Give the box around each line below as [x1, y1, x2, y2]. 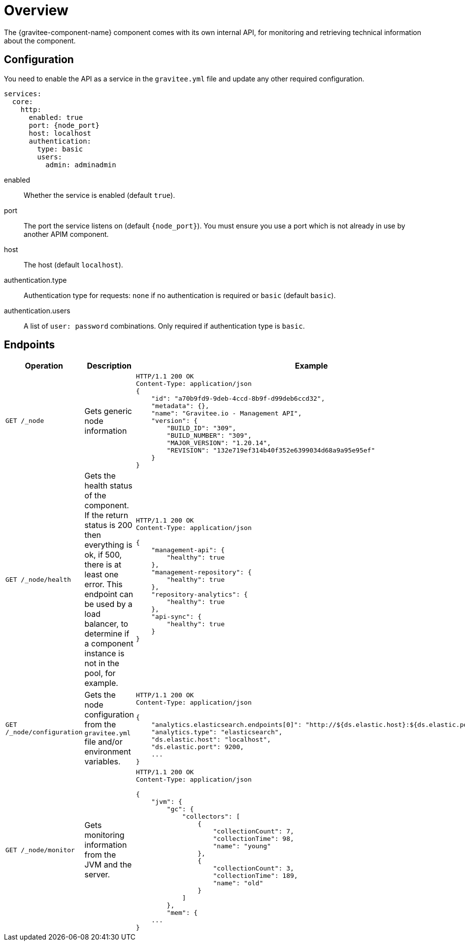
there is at [84, 560, 122, 570]
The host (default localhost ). [24, 260, 123, 269]
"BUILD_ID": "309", [166, 424, 236, 432]
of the [84, 491, 106, 501]
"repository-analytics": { [151, 590, 248, 598]
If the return [84, 510, 129, 521]
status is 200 [84, 520, 133, 530]
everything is [84, 540, 133, 550]
